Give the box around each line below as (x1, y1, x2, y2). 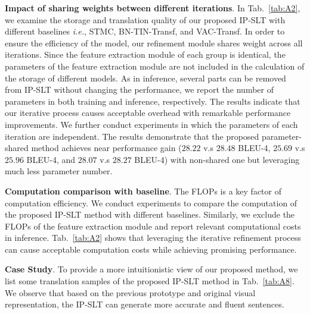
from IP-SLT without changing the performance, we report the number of (5, 83, 274, 96)
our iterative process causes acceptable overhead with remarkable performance (5, 106, 291, 119)
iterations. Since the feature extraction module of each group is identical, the (5, 48, 286, 61)
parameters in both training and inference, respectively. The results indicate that (5, 95, 300, 107)
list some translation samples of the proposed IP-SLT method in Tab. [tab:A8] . (5, 275, 294, 287)
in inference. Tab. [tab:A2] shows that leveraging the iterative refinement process (5, 231, 301, 244)
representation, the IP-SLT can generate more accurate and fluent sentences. (5, 298, 284, 310)
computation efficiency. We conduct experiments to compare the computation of (5, 196, 297, 209)
